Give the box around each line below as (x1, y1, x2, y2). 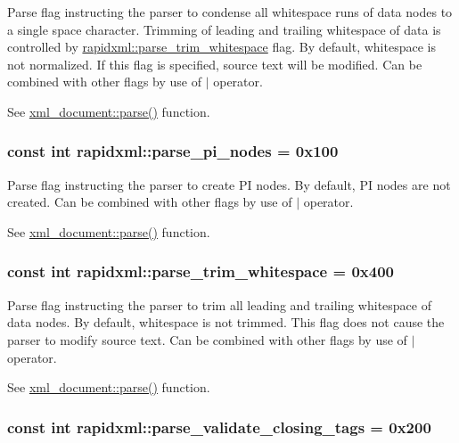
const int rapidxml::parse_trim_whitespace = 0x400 (7, 260, 394, 283)
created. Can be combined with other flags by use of (7, 193, 292, 211)
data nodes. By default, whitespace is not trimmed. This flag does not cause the (7, 313, 445, 332)
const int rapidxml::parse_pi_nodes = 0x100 (7, 140, 339, 162)
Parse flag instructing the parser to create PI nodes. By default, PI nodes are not (7, 175, 451, 193)
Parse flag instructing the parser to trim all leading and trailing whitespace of (7, 295, 431, 314)
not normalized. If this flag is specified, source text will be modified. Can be (7, 54, 422, 73)
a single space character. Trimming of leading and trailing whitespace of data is (7, 20, 441, 38)
